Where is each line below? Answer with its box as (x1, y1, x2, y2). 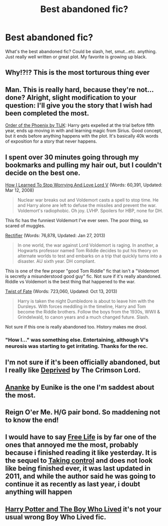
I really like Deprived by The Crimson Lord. (5, 366, 141, 375)
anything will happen (5, 488, 72, 496)
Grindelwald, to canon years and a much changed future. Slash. (17, 314, 149, 320)
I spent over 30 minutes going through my (5, 153, 139, 161)
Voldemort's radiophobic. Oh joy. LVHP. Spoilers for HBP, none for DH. (17, 207, 163, 214)
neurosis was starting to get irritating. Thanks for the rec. (5, 343, 148, 350)
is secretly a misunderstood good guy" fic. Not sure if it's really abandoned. (5, 273, 162, 279)
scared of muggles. (5, 223, 46, 229)
